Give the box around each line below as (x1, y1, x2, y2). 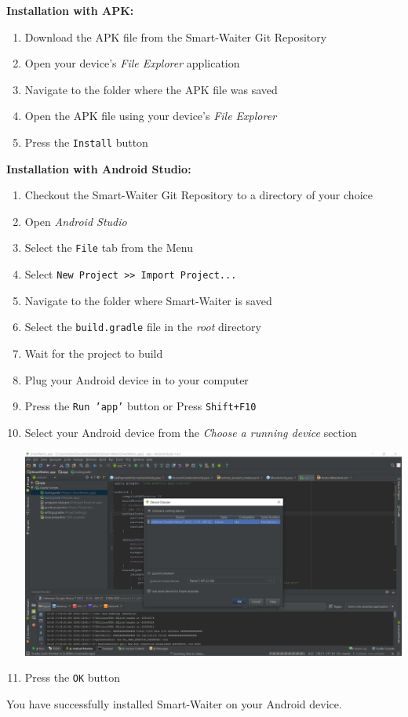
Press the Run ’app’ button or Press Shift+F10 (24, 398, 257, 414)
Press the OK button (24, 669, 121, 686)
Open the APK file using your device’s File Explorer (24, 107, 277, 124)
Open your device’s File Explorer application (24, 55, 240, 71)
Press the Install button (24, 133, 148, 150)
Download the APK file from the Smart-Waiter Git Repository (24, 28, 327, 45)
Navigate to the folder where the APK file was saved (24, 81, 278, 97)
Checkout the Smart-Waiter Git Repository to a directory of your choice (24, 187, 373, 203)
